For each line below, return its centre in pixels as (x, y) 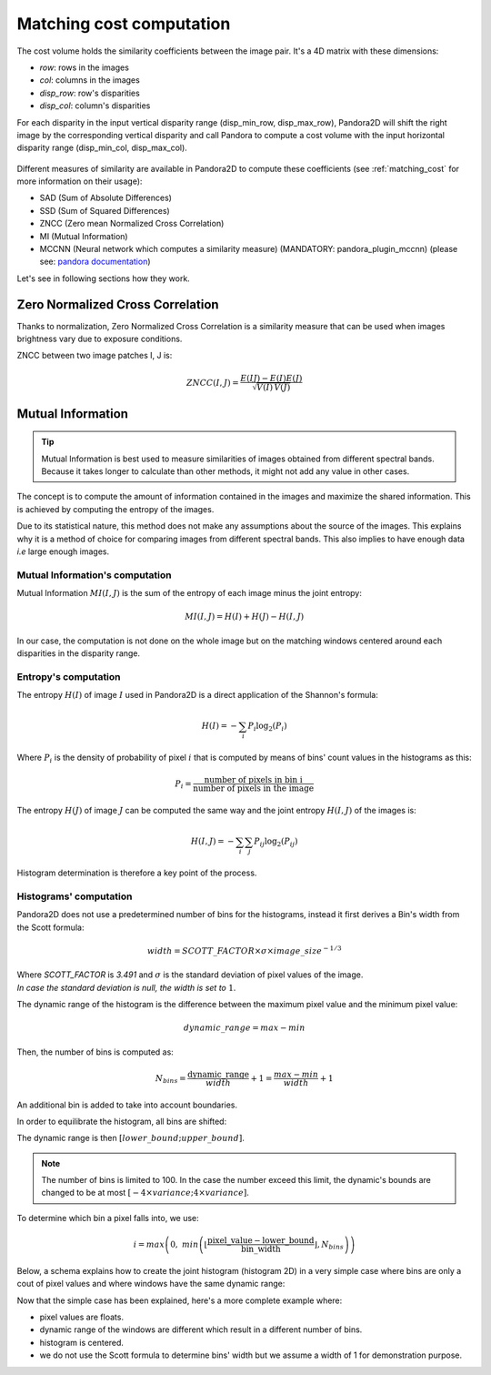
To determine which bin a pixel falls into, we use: (108, 1218)
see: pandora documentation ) (95, 262)
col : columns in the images (90, 80)
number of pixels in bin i (254, 780)
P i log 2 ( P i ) (267, 727)
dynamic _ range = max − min (244, 1028)
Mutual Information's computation (94, 575)
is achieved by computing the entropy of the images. (115, 509)
